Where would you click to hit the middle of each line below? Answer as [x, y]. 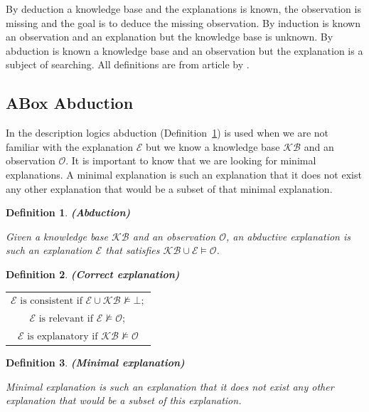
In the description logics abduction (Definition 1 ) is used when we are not [167, 133]
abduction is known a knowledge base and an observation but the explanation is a [184, 50]
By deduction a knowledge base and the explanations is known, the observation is [183, 9]
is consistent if [51, 301]
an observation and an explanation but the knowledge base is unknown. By [170, 37]
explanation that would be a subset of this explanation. [124, 400]
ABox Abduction [70, 103]
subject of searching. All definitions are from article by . [128, 64]
